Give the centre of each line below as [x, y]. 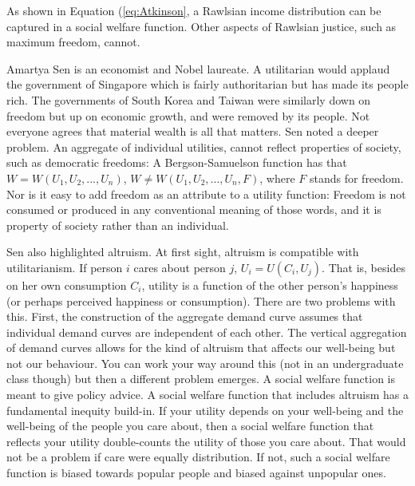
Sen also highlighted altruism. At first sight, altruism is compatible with [183, 252]
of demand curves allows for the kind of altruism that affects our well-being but [201, 348]
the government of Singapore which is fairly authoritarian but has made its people [207, 84]
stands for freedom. [356, 178]
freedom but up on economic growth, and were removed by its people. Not [188, 115]
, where [277, 178]
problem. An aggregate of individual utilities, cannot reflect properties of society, [204, 146]
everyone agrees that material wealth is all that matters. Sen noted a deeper [193, 131]
